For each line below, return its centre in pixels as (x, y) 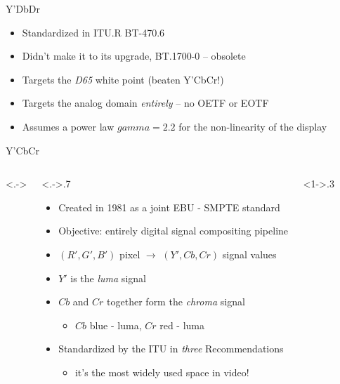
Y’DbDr (23, 8)
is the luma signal (108, 278)
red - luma (182, 325)
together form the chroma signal (176, 302)
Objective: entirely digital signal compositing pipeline (174, 231)
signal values (249, 254)
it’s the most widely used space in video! (162, 372)
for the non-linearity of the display (253, 126)
